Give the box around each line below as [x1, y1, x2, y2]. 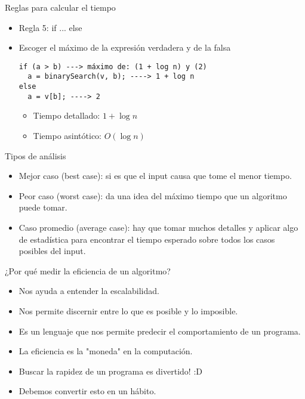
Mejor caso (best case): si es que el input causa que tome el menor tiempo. [19, 169, 292, 182]
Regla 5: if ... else [19, 21, 82, 33]
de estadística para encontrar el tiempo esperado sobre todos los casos [19, 233, 275, 245]
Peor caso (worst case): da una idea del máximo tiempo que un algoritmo [19, 189, 287, 202]
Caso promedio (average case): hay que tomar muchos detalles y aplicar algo [19, 221, 298, 233]
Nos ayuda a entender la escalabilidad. [19, 284, 159, 297]
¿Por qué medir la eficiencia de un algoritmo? [5, 264, 171, 277]
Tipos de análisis [5, 149, 66, 162]
